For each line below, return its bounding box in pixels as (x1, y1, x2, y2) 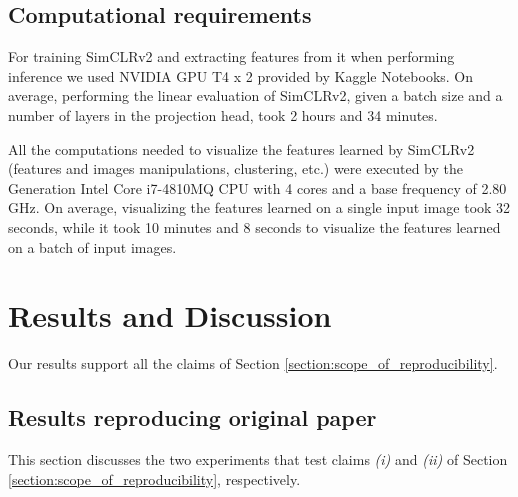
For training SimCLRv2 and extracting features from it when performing (8, 46, 455, 67)
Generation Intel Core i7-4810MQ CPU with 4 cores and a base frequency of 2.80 (8, 177, 507, 198)
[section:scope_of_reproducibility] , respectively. (8, 468, 301, 489)
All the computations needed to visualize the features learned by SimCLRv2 (8, 138, 475, 159)
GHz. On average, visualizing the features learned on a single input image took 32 (8, 197, 511, 218)
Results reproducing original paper (8, 402, 377, 433)
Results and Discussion (8, 295, 332, 336)
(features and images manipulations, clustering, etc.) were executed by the (8, 158, 464, 179)
